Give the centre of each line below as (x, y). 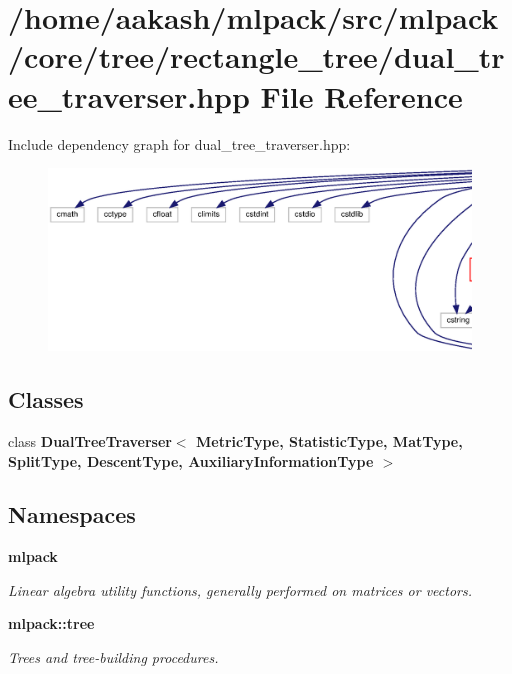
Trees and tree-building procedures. (113, 657)
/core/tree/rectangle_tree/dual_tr (256, 56)
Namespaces (72, 514)
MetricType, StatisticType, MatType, (329, 440)
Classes (46, 399)
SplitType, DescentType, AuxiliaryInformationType (191, 460)
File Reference (361, 95)
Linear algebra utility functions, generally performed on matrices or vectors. (240, 589)
